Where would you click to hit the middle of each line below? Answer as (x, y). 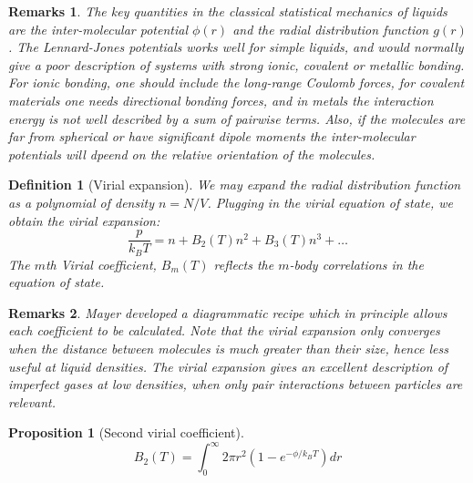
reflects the (244, 264)
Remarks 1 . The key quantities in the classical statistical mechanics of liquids (228, 11)
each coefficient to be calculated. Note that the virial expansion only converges (224, 330)
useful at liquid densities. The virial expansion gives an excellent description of (228, 366)
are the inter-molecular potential (98, 29)
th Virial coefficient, (101, 264)
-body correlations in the (356, 264)
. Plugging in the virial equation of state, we (330, 202)
